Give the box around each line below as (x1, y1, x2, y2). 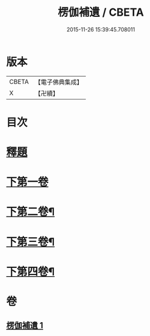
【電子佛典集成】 (34, 78, 83, 86)
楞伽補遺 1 (6, 320, 44, 331)
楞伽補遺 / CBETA (58, 5, 144, 19)
